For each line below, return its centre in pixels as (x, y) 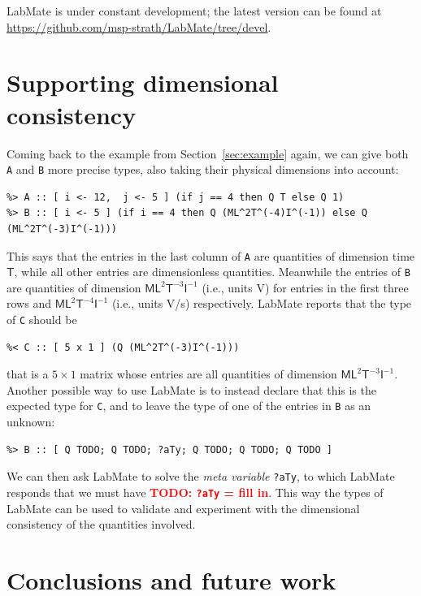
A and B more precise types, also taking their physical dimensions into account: (203, 169)
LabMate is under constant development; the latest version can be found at (194, 11)
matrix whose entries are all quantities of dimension (208, 374)
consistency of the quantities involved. (101, 524)
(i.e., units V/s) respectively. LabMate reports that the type (262, 303)
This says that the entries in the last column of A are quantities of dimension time (211, 255)
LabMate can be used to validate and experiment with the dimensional (183, 508)
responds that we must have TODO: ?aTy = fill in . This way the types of (195, 492)
